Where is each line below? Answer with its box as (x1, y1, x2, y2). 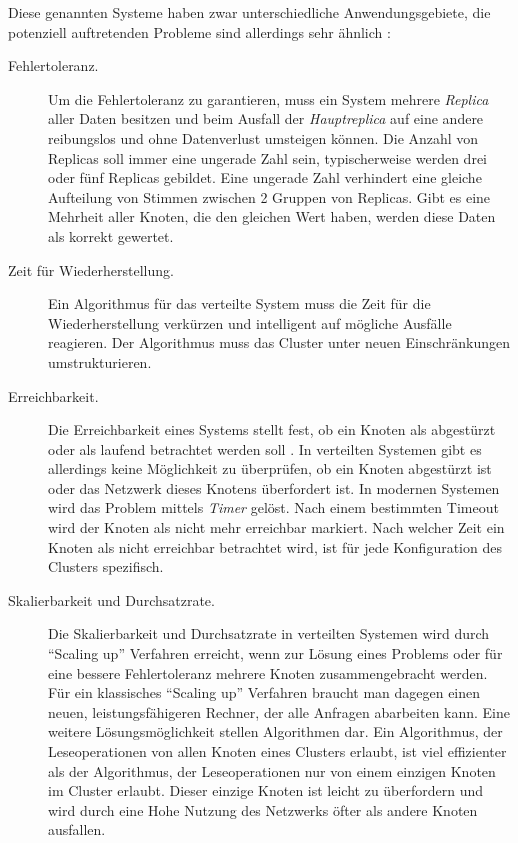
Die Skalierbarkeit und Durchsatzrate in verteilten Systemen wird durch (48, 623, 490, 644)
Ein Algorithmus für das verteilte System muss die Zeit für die (48, 293, 431, 314)
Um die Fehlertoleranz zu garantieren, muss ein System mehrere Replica (48, 88, 489, 109)
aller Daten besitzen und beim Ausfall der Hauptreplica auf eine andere (48, 108, 484, 129)
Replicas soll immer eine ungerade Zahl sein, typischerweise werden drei (48, 147, 487, 168)
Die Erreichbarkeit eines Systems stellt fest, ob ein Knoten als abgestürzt (48, 419, 496, 440)
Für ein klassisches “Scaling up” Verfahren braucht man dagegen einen (48, 682, 481, 703)
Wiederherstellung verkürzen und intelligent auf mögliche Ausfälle (48, 312, 452, 333)
